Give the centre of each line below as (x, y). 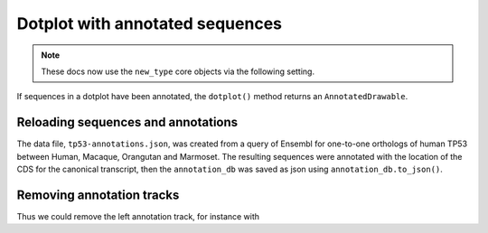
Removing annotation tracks (98, 195)
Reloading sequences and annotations (127, 122)
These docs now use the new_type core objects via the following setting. (178, 71)
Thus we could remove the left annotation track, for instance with (138, 216)
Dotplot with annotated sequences (149, 23)
